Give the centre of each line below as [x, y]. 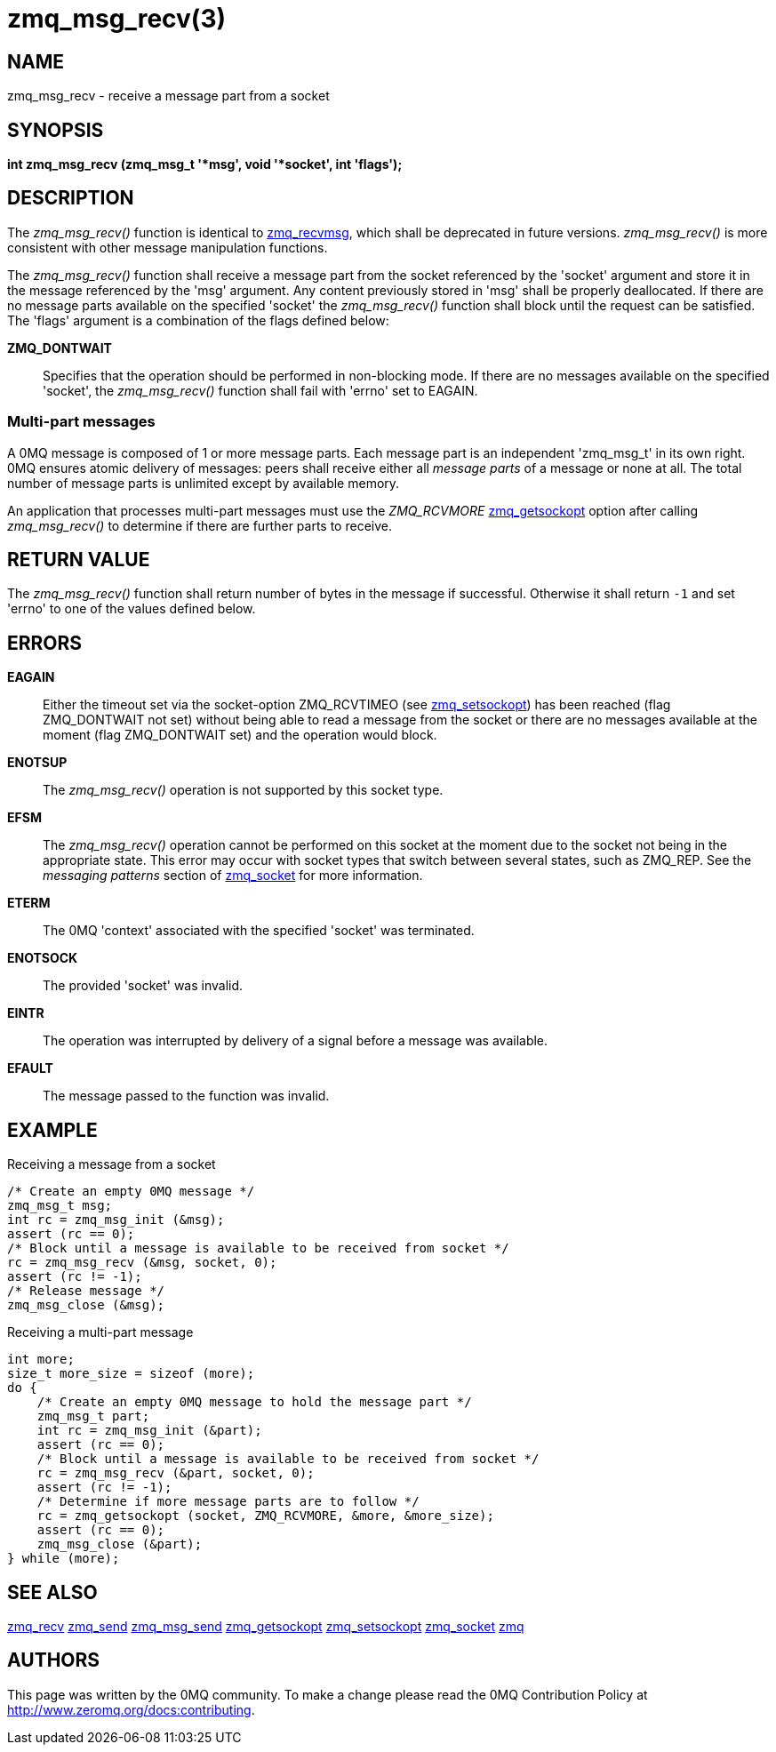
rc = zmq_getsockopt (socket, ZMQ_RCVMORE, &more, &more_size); [265, 1516]
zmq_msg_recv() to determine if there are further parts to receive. [200, 525]
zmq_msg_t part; [93, 1416]
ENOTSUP [37, 763]
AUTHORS [54, 1660]
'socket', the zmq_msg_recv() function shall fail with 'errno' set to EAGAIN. [260, 390]
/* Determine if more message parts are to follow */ [228, 1502]
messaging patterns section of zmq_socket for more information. [233, 876]
